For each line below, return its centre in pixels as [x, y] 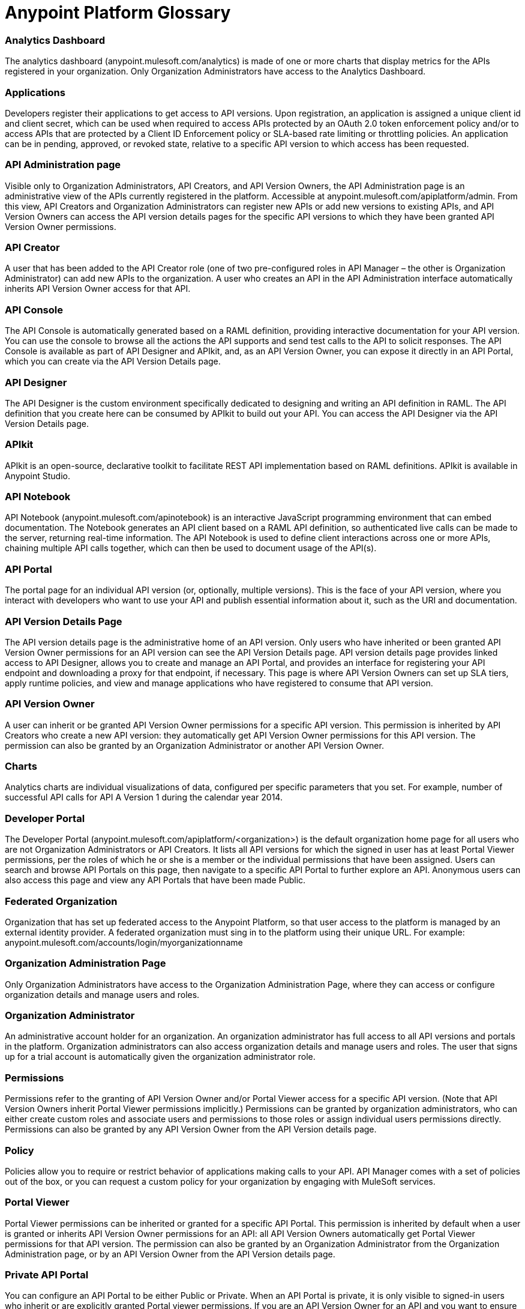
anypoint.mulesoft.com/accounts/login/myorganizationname [124, 942]
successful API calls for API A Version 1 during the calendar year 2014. [144, 797]
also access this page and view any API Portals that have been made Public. [155, 880]
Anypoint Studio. [37, 476]
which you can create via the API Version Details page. [113, 361]
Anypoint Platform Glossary [118, 13]
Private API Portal [47, 1275]
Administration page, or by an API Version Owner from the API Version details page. [170, 1254]
